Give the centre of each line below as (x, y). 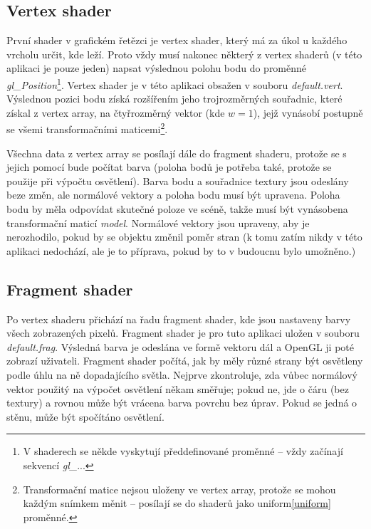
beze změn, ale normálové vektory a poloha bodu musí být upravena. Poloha (173, 195)
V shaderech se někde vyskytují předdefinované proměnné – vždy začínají (183, 451)
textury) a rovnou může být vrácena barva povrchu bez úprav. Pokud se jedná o (182, 403)
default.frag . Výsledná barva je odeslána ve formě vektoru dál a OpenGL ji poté (180, 346)
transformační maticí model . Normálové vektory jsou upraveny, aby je (158, 222)
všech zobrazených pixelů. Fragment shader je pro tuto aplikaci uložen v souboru (183, 333)
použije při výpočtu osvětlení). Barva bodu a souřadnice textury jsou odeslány (178, 180)
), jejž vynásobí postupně (308, 112)
